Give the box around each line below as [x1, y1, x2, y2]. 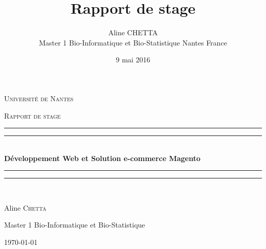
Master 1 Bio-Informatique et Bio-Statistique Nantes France [39, 37, 227, 48]
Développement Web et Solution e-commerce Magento [4, 152, 201, 163]
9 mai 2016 [116, 54, 150, 65]
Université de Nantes [4, 93, 74, 103]
